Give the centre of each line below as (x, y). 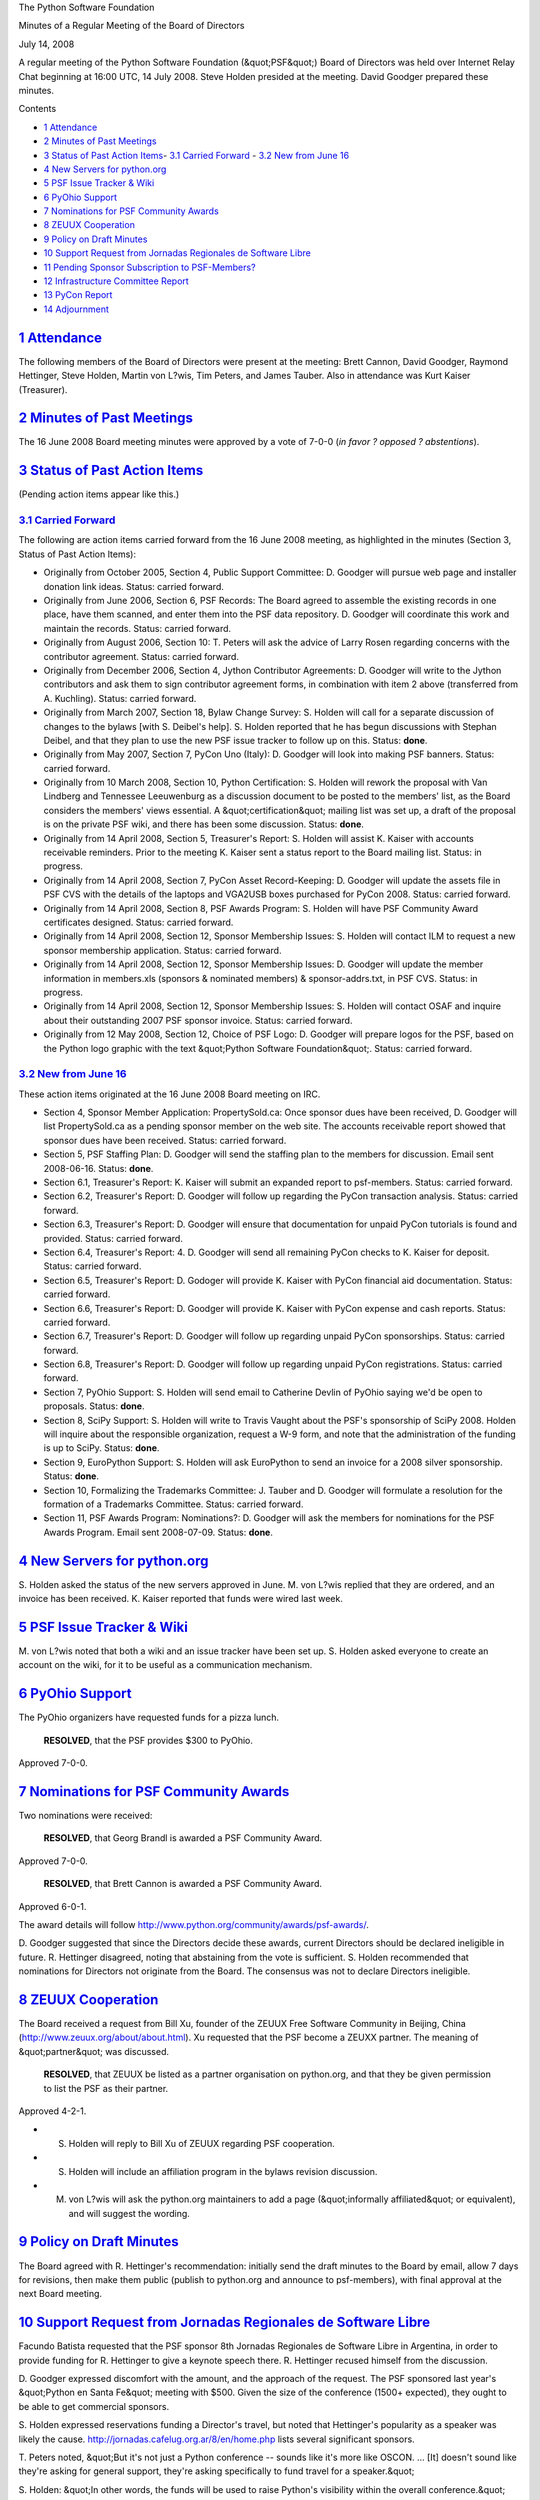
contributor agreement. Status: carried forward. (141, 656)
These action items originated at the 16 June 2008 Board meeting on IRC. (169, 1094)
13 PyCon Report (78, 295)
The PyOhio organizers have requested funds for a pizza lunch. (149, 1717)
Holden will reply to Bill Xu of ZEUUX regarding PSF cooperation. (201, 2143)
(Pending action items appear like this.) (99, 494)
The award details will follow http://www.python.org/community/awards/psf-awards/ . (194, 1924)
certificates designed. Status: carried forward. (138, 922)
